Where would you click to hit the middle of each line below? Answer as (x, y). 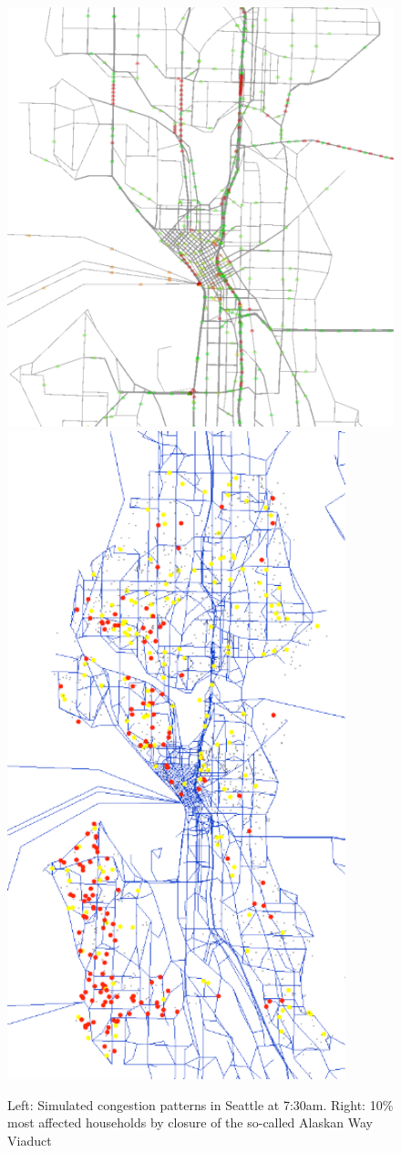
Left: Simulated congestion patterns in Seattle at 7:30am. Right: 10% (200, 1104)
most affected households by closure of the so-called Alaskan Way (190, 1122)
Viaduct (30, 1140)
